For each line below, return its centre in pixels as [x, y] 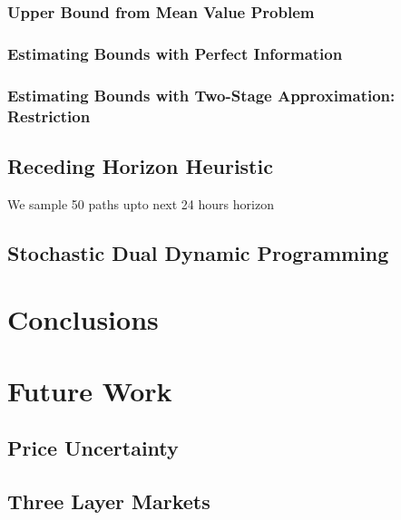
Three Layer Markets [109, 501]
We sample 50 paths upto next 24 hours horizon [141, 203]
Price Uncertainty [93, 448]
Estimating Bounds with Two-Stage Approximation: [201, 95]
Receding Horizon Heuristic [140, 165]
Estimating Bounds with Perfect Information [175, 53]
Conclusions [83, 319]
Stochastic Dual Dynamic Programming [198, 252]
